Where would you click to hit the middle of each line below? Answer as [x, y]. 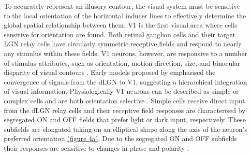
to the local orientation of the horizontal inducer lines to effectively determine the [125, 15]
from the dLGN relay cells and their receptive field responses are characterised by [125, 110]
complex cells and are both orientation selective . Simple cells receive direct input [125, 100]
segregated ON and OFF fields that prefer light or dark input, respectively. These [125, 120]
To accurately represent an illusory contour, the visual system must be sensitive [122, 6]
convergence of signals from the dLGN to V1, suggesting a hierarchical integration [125, 81]
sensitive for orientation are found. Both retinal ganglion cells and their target [120, 34]
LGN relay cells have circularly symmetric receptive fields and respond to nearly [123, 44]
